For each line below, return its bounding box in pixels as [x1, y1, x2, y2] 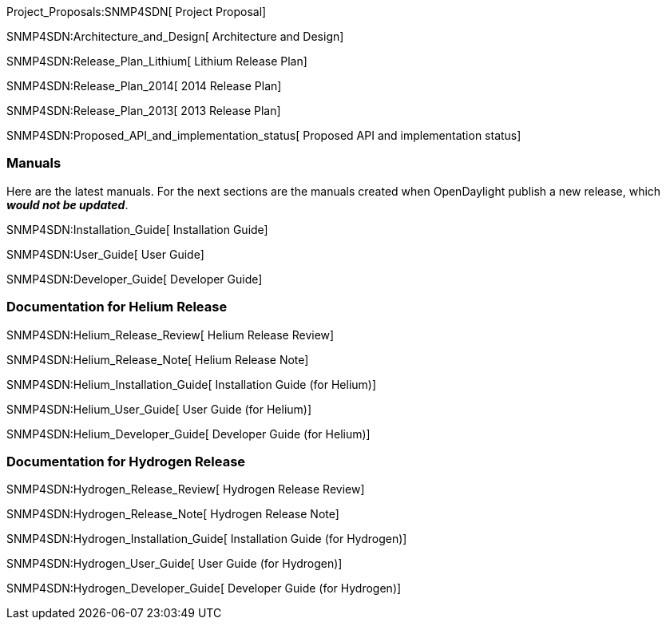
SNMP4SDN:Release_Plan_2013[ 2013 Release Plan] [6, 104, 281, 117]
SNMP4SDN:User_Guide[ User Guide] [6, 247, 204, 261]
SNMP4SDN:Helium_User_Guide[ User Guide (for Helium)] [6, 402, 312, 416]
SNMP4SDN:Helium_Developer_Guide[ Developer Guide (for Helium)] [6, 426, 371, 441]
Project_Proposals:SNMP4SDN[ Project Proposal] [6, 5, 267, 18]
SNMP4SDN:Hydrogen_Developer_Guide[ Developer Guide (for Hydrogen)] [6, 581, 402, 596]
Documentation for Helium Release [6, 299, 228, 315]
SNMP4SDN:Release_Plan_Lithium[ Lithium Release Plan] [6, 54, 307, 68]
